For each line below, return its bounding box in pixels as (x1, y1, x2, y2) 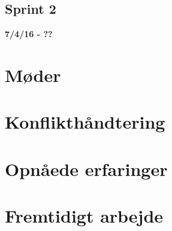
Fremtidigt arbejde (5, 203, 164, 228)
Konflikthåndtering (5, 110, 165, 134)
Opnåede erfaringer (5, 156, 168, 181)
